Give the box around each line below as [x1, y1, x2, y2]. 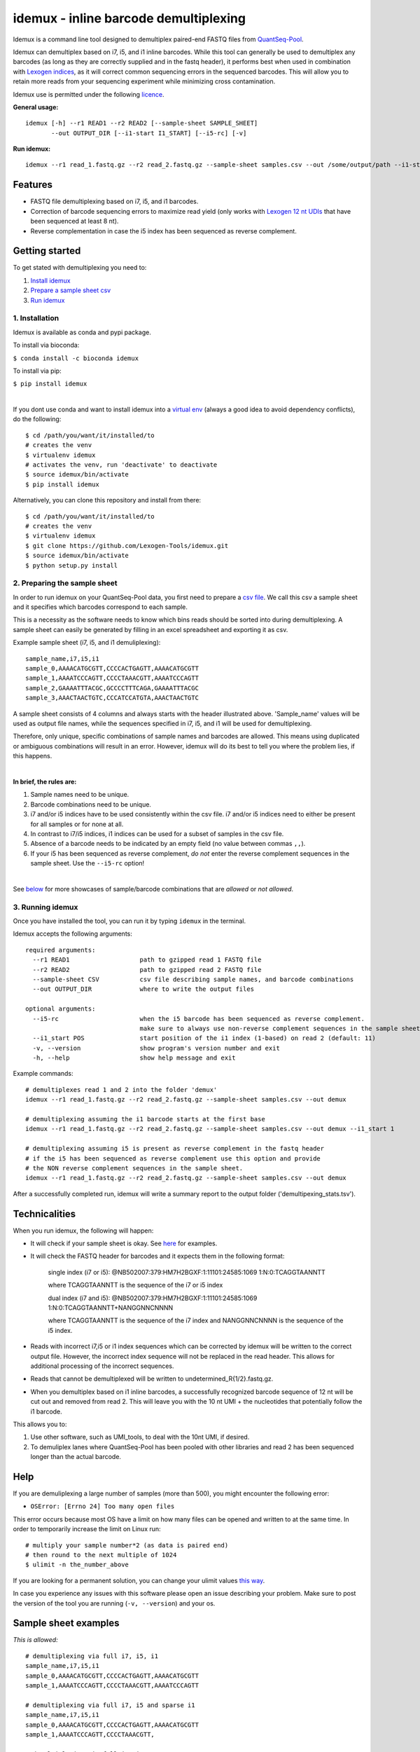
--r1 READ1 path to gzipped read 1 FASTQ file [32, 956, 262, 964]
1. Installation [13, 313, 59, 323]
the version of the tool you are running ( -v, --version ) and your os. [13, 1599, 216, 1608]
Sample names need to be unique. [30, 791, 129, 799]
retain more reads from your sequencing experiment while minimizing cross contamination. [13, 77, 276, 85]
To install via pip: [13, 367, 62, 375]
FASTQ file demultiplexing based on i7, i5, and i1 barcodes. [30, 197, 199, 206]
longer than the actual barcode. [30, 1453, 122, 1461]
